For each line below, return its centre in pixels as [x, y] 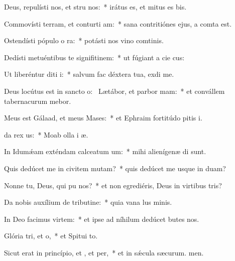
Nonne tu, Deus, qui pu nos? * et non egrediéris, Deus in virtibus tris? [113, 185]
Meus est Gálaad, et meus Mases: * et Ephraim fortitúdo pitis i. [103, 118]
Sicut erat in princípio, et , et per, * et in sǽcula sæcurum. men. [104, 252]
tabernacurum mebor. [38, 101]
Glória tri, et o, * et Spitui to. [51, 236]
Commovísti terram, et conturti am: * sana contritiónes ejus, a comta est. [118, 23]
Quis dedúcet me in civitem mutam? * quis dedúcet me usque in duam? [115, 168]
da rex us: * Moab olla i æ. [46, 134]
